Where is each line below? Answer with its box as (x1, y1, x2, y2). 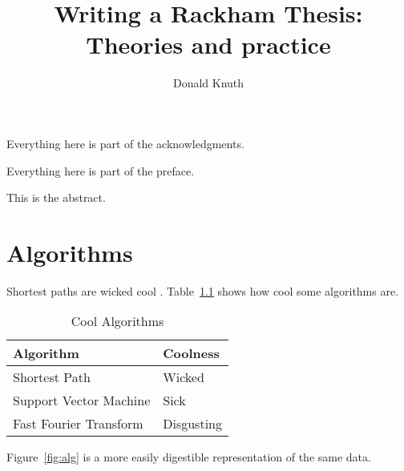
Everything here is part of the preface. (6, 162, 195, 179)
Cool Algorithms (71, 312, 164, 331)
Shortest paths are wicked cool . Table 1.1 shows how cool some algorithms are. (6, 282, 399, 299)
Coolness (163, 344, 220, 363)
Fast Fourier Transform (13, 414, 143, 433)
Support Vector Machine (13, 391, 151, 410)
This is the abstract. (6, 189, 106, 206)
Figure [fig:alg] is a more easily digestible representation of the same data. (6, 449, 371, 465)
